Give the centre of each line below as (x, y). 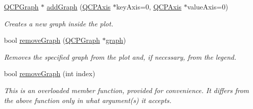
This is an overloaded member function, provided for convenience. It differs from (126, 90)
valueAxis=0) (208, 6)
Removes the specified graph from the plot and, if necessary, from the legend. (120, 56)
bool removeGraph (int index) (50, 73)
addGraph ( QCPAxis (79, 6)
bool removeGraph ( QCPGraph (52, 40)
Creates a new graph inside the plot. (59, 23)
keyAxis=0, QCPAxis (149, 6)
